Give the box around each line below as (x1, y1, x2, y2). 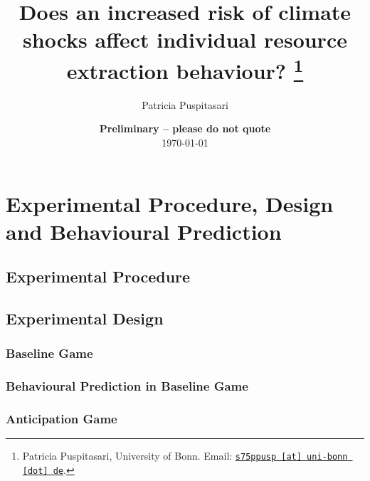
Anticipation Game (6, 410, 117, 428)
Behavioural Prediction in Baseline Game (6, 377, 248, 395)
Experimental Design (6, 307, 164, 329)
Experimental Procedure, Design (6, 189, 334, 218)
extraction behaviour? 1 (66, 53, 304, 85)
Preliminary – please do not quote (99, 121, 271, 136)
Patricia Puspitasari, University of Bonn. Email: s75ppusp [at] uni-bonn (22, 448, 348, 463)
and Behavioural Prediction (6, 216, 282, 245)
